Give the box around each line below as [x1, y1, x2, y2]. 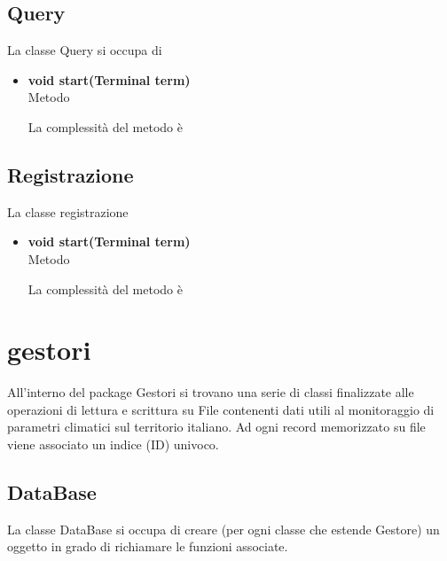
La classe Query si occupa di [7, 41, 162, 59]
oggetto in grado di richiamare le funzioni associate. [7, 537, 288, 556]
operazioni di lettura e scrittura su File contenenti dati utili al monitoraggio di [7, 400, 435, 418]
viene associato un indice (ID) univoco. [7, 435, 219, 454]
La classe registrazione [7, 202, 129, 221]
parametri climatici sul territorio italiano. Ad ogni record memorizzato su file [7, 417, 426, 436]
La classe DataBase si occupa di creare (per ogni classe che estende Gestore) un [7, 519, 440, 538]
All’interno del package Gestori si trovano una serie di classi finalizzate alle [7, 383, 414, 401]
